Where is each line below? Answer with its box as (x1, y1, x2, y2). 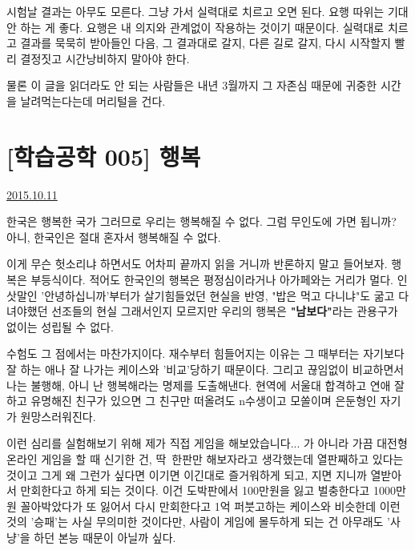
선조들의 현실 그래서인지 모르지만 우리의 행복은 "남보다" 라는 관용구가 (51, 303, 398, 319)
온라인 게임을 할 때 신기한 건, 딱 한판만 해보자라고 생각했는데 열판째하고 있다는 (6, 451, 404, 467)
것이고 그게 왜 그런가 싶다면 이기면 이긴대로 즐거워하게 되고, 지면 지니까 (6, 466, 367, 483)
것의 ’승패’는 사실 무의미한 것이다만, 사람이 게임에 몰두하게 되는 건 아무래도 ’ (6, 513, 391, 530)
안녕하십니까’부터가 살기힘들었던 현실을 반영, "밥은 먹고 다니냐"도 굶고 (44, 287, 395, 303)
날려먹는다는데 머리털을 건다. (20, 92, 166, 109)
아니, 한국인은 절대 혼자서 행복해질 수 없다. (6, 228, 221, 245)
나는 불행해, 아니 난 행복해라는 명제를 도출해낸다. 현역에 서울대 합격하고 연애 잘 (6, 376, 405, 393)
